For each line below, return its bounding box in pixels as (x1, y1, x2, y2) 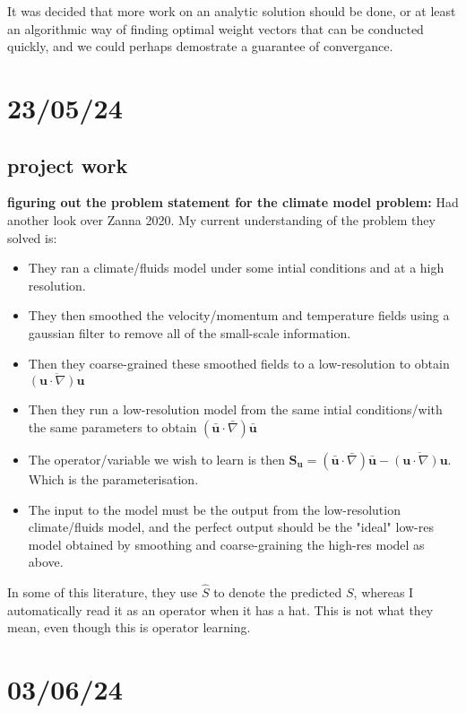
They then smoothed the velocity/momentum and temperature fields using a (28, 306, 450, 325)
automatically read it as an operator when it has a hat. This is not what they (7, 600, 434, 619)
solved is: (7, 228, 57, 247)
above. (28, 552, 64, 571)
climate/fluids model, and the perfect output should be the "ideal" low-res (28, 517, 434, 536)
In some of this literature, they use (7, 583, 198, 602)
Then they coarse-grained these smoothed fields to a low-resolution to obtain (28, 353, 450, 372)
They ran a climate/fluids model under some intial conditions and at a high (28, 258, 444, 277)
